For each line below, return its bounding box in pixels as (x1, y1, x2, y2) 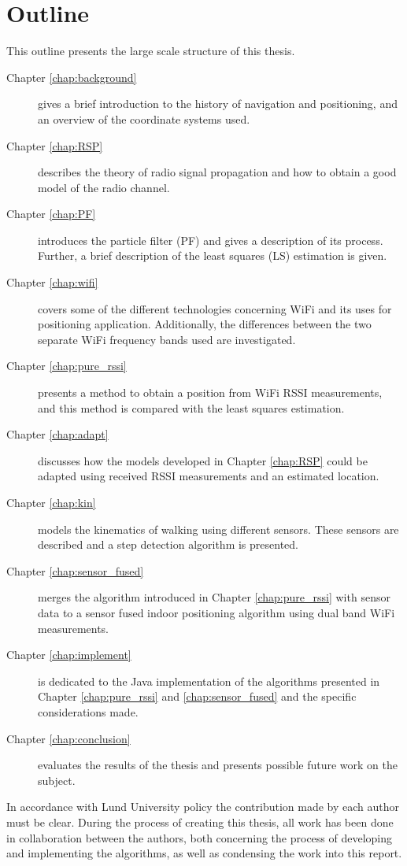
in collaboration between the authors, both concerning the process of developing (6, 829, 393, 846)
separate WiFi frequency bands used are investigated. (38, 331, 296, 347)
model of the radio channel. (38, 179, 170, 195)
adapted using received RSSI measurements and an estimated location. (38, 468, 379, 484)
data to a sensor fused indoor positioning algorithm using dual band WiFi (38, 604, 395, 620)
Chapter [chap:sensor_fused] (6, 562, 144, 579)
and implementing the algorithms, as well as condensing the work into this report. (6, 845, 402, 861)
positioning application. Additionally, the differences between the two (38, 316, 372, 332)
